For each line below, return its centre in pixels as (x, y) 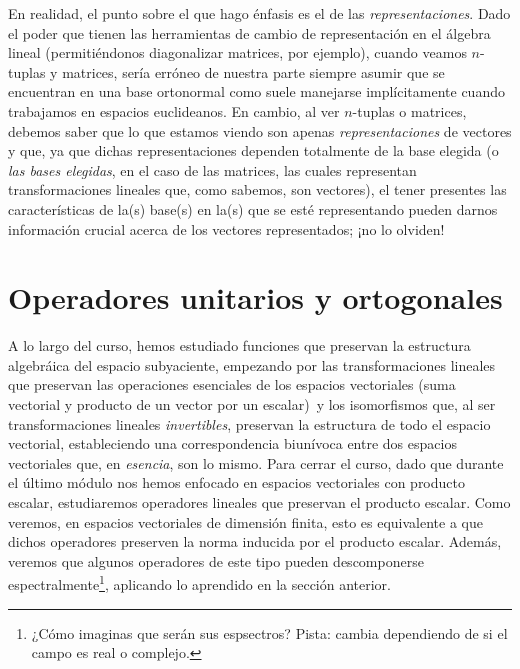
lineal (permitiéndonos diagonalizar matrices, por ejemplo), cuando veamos (237, 52)
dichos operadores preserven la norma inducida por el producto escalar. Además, (255, 541)
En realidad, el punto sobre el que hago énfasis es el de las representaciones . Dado (259, 13)
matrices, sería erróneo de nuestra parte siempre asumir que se (253, 71)
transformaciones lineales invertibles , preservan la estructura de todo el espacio (249, 423)
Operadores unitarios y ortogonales (255, 297)
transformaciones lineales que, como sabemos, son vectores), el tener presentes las (257, 189)
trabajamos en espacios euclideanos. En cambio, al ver (174, 110)
